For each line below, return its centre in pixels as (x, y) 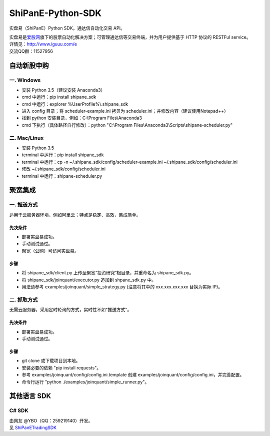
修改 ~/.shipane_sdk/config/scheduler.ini (64, 169)
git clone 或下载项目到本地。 (51, 361)
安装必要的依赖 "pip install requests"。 (61, 367)
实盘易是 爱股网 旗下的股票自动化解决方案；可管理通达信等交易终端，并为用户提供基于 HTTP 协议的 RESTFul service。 (130, 37)
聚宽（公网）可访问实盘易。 (50, 251)
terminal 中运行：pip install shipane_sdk (63, 155)
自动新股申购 (29, 65)
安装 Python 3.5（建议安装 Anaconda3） (63, 90)
